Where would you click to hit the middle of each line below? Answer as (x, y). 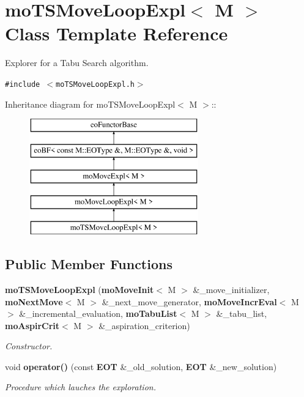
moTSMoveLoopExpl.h (95, 84)
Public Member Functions (89, 264)
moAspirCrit (32, 325)
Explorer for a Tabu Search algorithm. (77, 63)
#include (23, 84)
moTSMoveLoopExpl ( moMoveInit (80, 289)
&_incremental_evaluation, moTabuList (98, 314)
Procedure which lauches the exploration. (80, 387)
